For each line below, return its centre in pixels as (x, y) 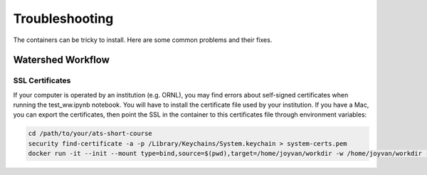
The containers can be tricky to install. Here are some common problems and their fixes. (143, 40)
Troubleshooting (63, 18)
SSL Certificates (42, 80)
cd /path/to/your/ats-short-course (90, 134)
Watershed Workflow (62, 60)
